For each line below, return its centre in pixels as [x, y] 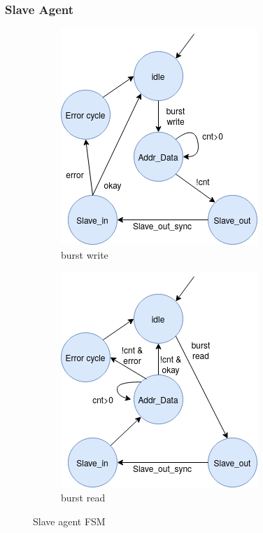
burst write [85, 254]
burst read [83, 497]
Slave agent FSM [69, 521]
